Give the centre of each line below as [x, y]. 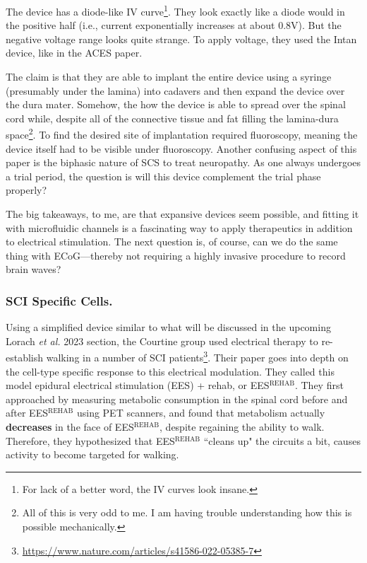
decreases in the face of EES [70, 427]
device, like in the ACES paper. [74, 53]
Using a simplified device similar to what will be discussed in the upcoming [168, 327]
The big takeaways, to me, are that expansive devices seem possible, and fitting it [182, 214]
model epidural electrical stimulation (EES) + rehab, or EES [138, 385]
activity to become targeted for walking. [92, 454]
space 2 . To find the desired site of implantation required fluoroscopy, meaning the [182, 134]
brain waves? [34, 269]
